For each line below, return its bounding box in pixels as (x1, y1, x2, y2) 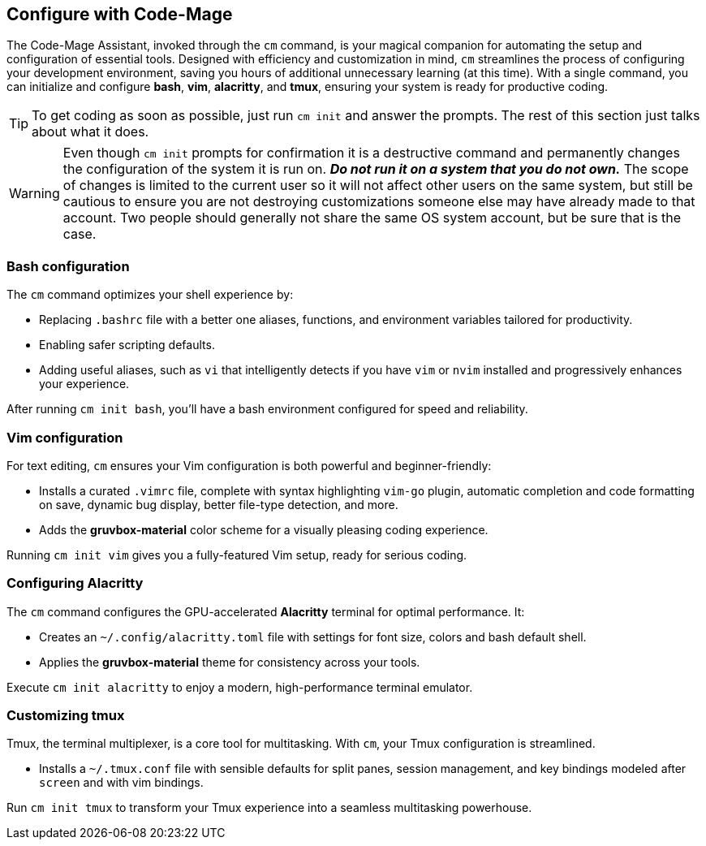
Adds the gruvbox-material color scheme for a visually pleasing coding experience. (39, 522, 489, 537)
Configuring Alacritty (6, 575, 144, 592)
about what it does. (32, 123, 149, 140)
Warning (9, 185, 60, 202)
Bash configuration (6, 257, 130, 274)
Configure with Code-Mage (6, 4, 233, 24)
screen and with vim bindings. (39, 775, 204, 790)
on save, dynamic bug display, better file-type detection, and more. (39, 497, 398, 511)
